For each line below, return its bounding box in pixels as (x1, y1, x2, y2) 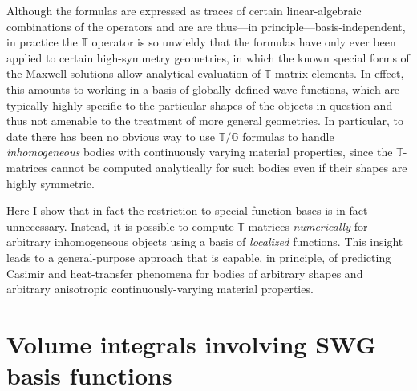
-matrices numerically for (244, 217, 368, 234)
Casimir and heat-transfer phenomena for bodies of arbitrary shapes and (6, 264, 363, 281)
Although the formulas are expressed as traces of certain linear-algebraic (6, 2, 362, 18)
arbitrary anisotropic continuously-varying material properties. (6, 280, 314, 297)
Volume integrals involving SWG (6, 327, 376, 360)
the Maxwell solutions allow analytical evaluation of (6, 65, 261, 82)
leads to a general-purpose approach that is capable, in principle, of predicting (6, 248, 391, 265)
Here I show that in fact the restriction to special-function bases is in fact (6, 202, 368, 219)
